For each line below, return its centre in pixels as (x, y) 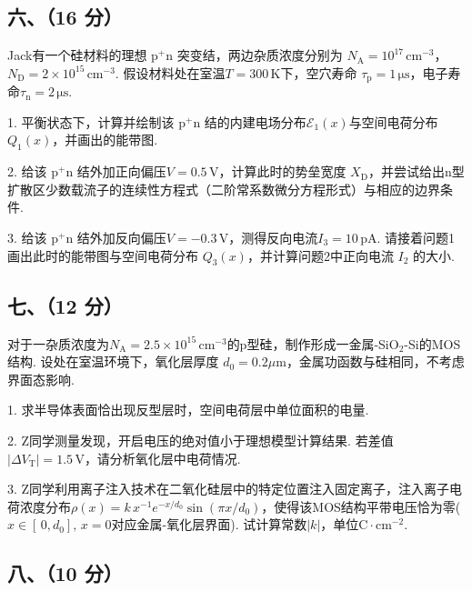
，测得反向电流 (273, 238)
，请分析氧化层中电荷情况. (162, 458)
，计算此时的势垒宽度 (282, 171)
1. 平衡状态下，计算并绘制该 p (96, 121)
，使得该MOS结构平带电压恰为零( (361, 506)
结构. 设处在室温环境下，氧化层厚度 (113, 361)
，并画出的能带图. (105, 140)
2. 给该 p (33, 171)
